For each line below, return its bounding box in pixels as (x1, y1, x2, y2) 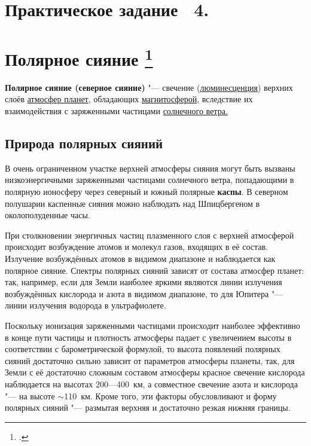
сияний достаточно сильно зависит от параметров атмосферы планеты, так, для (5, 354, 295, 366)
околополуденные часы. (5, 209, 90, 221)
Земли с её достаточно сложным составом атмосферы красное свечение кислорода (5, 366, 305, 378)
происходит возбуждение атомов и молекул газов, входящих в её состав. (5, 240, 268, 253)
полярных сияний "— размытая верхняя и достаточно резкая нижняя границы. (5, 401, 291, 414)
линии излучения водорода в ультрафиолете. (5, 299, 166, 311)
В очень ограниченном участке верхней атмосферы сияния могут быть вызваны (5, 161, 295, 174)
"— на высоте (5, 389, 55, 402)
